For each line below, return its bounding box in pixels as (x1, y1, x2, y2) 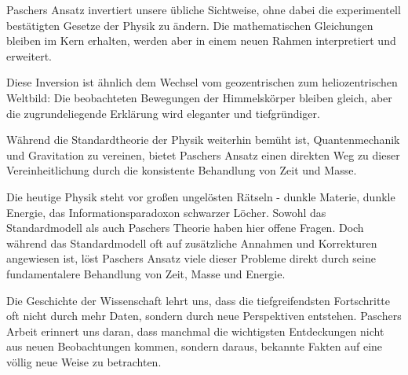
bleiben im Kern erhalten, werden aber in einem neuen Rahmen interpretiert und (6, 32, 396, 49)
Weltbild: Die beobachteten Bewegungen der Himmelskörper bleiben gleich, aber (6, 89, 392, 105)
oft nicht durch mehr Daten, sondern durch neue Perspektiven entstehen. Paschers (6, 307, 402, 324)
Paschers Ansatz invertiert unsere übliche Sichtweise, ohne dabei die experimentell (6, 2, 401, 17)
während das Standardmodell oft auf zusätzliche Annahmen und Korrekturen (6, 234, 377, 251)
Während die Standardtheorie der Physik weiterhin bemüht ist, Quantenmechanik (6, 131, 400, 148)
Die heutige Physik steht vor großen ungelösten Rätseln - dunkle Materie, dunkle (6, 188, 395, 204)
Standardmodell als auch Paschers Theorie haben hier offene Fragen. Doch (6, 219, 364, 236)
